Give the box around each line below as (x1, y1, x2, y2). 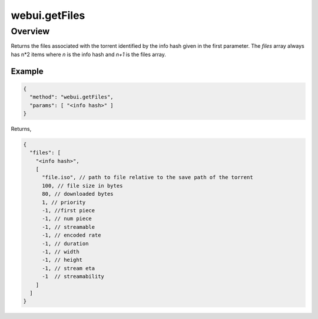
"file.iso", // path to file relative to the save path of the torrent (42, 174, 253, 181)
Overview (11, 26, 50, 37)
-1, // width (42, 248, 79, 255)
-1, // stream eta (42, 265, 95, 271)
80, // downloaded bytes (42, 190, 114, 198)
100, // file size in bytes (42, 182, 123, 189)
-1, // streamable (42, 223, 95, 230)
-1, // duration (42, 240, 89, 247)
